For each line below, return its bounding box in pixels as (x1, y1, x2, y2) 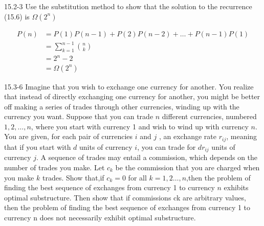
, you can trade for (137, 141, 196, 152)
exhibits (224, 182, 249, 193)
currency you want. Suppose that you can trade (4, 111, 153, 122)
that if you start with (4, 141, 71, 152)
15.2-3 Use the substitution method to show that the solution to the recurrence (4, 1, 252, 11)
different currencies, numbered (162, 111, 257, 122)
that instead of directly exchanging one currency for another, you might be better (4, 91, 260, 102)
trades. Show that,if (42, 172, 104, 183)
